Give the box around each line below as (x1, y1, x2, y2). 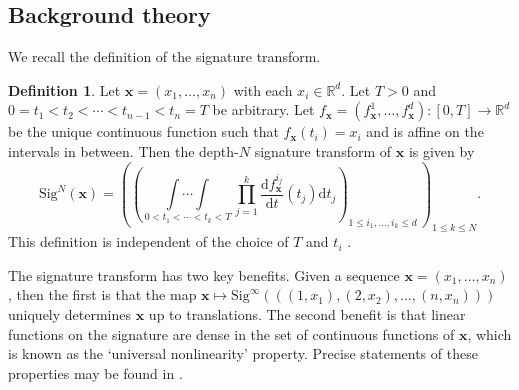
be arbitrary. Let (212, 99, 315, 120)
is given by (408, 140, 475, 161)
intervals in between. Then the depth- (8, 140, 239, 161)
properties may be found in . (8, 362, 183, 383)
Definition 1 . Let (8, 79, 121, 100)
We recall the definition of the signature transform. (8, 46, 321, 67)
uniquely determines (8, 303, 132, 324)
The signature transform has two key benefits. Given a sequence (8, 264, 400, 285)
